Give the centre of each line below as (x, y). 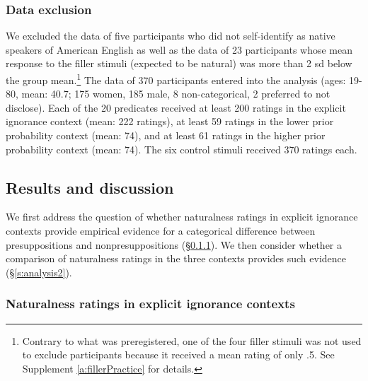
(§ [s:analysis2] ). (39, 272)
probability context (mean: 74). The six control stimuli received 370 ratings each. (182, 149)
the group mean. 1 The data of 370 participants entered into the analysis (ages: (176, 79)
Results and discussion (90, 187)
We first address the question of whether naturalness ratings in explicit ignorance (182, 217)
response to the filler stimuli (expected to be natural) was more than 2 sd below (179, 63)
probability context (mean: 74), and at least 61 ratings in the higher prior (166, 135)
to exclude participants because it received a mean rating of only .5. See (178, 354)
